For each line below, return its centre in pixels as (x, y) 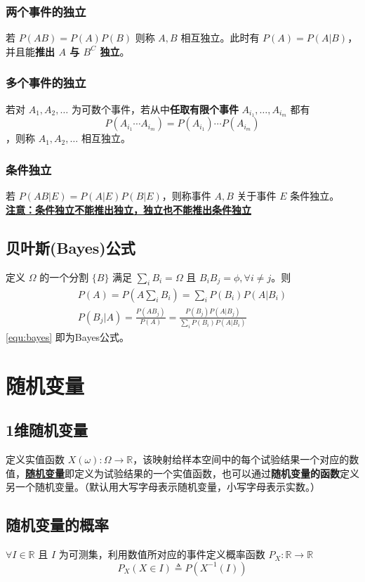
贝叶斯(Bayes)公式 (71, 247)
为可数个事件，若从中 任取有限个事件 (155, 109)
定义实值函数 (35, 459)
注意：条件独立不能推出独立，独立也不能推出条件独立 (128, 209)
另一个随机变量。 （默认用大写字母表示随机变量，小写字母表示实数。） (163, 487)
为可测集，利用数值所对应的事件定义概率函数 (162, 554)
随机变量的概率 (57, 525)
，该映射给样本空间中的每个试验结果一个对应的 (241, 459)
